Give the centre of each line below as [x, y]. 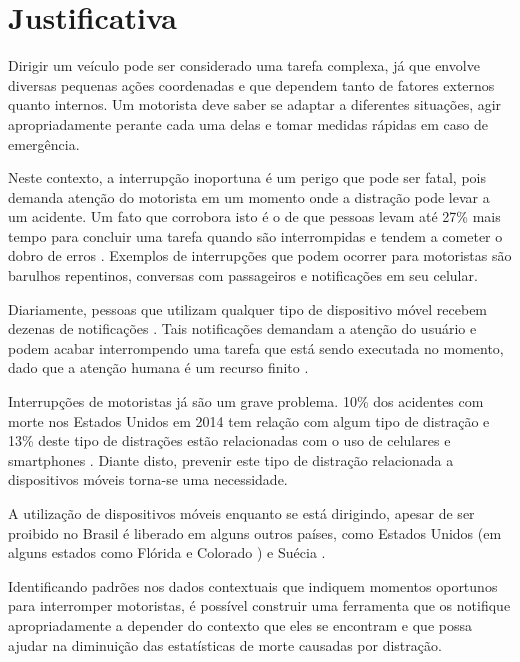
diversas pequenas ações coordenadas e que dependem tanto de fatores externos [251, 84]
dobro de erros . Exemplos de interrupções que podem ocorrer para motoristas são [260, 255]
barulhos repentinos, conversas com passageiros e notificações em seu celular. [243, 275]
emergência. [44, 143]
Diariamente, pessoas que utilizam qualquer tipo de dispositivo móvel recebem [248, 308]
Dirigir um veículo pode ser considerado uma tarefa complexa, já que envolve [244, 65]
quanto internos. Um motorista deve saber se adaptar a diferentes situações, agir [255, 104]
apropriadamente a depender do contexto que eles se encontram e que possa [240, 624]
